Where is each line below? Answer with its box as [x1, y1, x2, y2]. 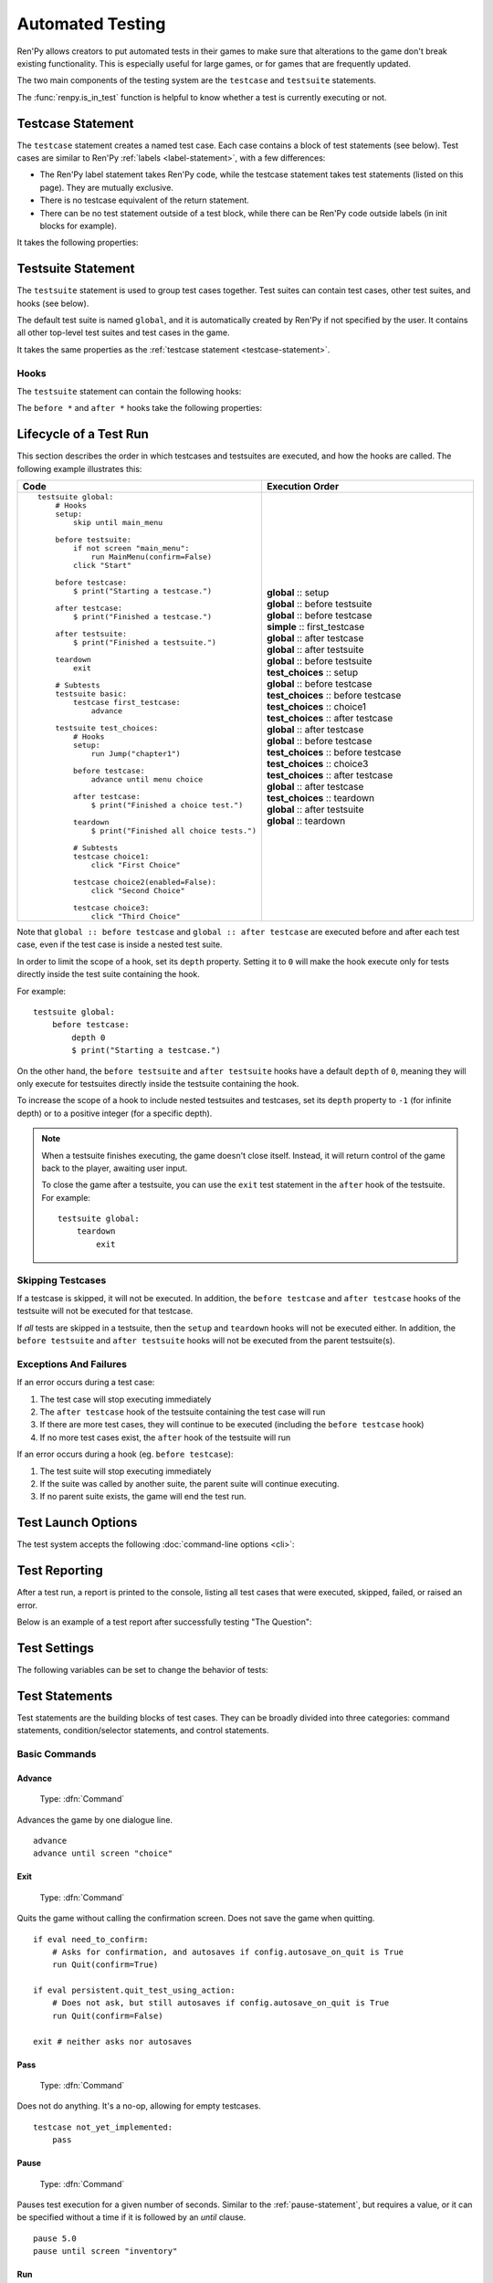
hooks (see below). [16, 298, 89, 309]
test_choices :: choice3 [266, 758, 369, 771]
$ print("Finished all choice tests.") [90, 826, 257, 836]
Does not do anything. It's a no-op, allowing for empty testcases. [16, 2100, 261, 2111]
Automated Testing [16, 14, 166, 34]
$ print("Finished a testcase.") [73, 612, 212, 622]
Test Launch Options [16, 1515, 138, 1531]
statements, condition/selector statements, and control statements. [16, 1725, 269, 1736]
